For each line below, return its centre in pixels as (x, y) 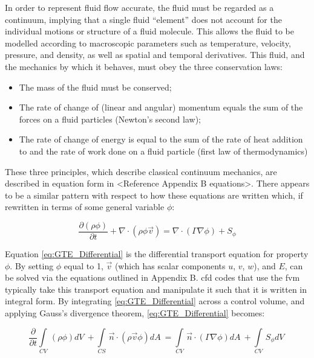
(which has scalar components (170, 265)
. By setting (32, 265)
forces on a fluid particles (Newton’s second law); (110, 119)
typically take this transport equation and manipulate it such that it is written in (156, 289)
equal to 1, (83, 265)
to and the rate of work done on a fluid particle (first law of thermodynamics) (163, 151)
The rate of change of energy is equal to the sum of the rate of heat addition (161, 139)
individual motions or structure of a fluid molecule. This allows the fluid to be (150, 31)
